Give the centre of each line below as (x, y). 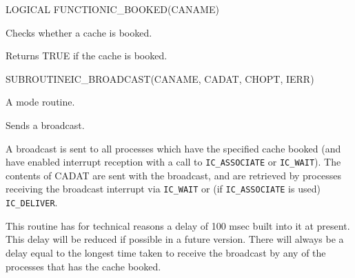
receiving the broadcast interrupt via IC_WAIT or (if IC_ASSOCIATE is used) (163, 189)
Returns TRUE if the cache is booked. (87, 56)
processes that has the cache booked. (83, 266)
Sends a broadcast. (45, 125)
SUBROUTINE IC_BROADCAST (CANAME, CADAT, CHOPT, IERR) (160, 78)
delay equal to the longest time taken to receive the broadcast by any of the (166, 252)
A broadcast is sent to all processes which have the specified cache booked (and (173, 148)
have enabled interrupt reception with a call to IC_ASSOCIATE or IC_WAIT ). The (173, 162)
